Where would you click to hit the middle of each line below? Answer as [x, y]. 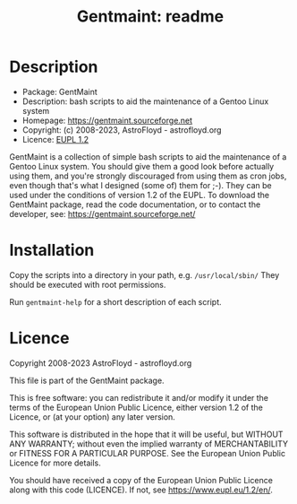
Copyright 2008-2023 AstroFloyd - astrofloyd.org [101, 363]
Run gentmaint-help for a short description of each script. [115, 301]
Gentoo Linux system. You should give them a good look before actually [142, 166]
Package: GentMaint [60, 91]
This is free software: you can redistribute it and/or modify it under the [139, 397]
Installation [52, 251]
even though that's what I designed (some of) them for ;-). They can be [141, 185]
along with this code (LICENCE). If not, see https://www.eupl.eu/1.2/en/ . [141, 490]
